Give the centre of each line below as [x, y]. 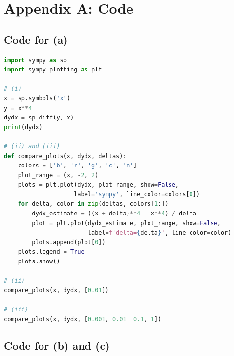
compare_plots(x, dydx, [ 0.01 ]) [56, 290]
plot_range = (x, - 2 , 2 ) [58, 175]
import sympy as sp [35, 60]
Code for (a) [36, 39]
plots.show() [39, 262]
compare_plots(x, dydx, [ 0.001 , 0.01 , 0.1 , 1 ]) [83, 319]
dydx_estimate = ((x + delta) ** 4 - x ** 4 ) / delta [114, 214]
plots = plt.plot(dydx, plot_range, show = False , [98, 185]
